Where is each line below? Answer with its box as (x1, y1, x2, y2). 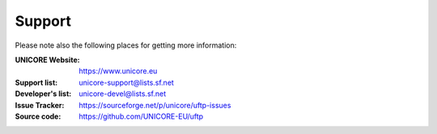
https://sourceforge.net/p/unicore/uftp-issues (78, 100, 231, 110)
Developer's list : (15, 89, 72, 98)
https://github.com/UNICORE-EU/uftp (78, 111, 204, 121)
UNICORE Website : (15, 55, 80, 65)
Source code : (15, 111, 62, 121)
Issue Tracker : (15, 100, 65, 110)
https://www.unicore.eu (78, 66, 158, 76)
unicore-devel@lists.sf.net (78, 89, 166, 98)
